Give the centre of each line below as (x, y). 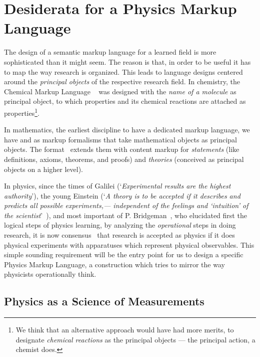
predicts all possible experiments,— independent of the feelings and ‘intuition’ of (126, 205)
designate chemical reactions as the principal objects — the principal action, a (135, 339)
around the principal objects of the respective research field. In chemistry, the (122, 81)
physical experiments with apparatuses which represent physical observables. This (129, 244)
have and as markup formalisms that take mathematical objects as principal (120, 139)
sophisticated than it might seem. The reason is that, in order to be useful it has (127, 61)
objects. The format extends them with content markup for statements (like (122, 149)
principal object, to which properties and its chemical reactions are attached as (125, 101)
